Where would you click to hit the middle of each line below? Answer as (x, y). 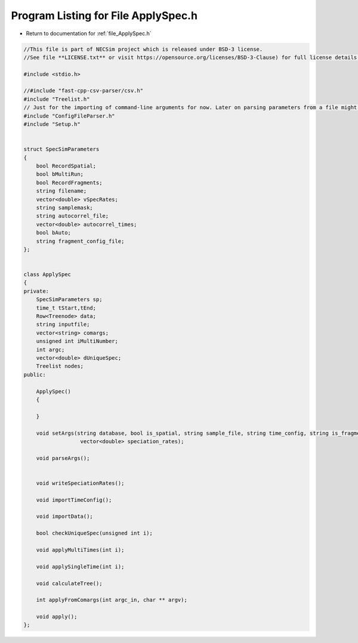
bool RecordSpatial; (66, 166)
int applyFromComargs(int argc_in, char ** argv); (112, 600)
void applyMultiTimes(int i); (80, 550)
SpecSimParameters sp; (69, 299)
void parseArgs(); (63, 458)
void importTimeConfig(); (74, 500)
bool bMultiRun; (60, 174)
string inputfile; (63, 324)
